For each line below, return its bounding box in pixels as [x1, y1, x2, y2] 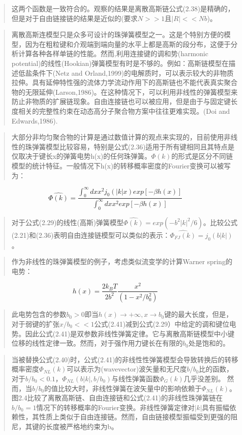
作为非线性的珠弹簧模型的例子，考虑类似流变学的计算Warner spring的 [11, 256, 233, 267]
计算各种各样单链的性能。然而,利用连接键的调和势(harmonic [18, 48, 208, 59]
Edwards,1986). [11, 115, 58, 125]
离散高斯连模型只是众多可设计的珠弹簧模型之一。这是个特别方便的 [11, 29, 224, 40]
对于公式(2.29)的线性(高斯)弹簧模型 [11, 217, 124, 227]
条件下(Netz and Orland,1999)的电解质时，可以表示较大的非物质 [32, 67, 234, 78]
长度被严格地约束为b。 [45, 421, 118, 431]
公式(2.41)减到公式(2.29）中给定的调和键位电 [94, 318, 236, 329]
